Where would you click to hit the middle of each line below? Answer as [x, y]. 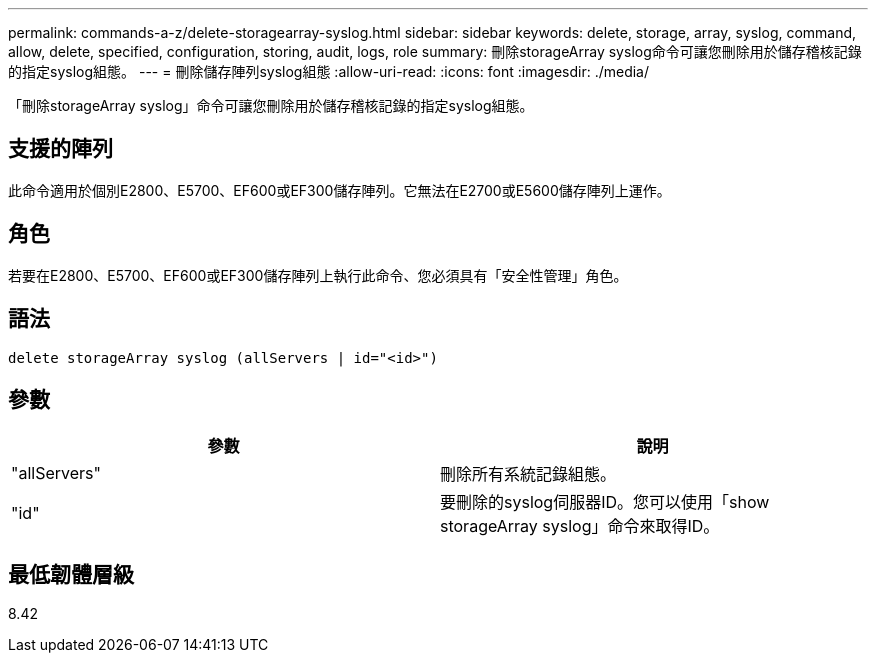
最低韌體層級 [71, 574]
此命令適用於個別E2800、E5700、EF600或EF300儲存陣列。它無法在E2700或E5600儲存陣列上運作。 [339, 190]
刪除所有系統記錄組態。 [528, 474]
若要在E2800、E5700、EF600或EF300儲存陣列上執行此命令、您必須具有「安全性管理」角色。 [318, 275]
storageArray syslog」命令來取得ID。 [580, 526]
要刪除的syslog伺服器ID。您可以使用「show [605, 502]
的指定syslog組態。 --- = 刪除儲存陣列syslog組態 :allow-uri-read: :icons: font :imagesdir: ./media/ [329, 71]
